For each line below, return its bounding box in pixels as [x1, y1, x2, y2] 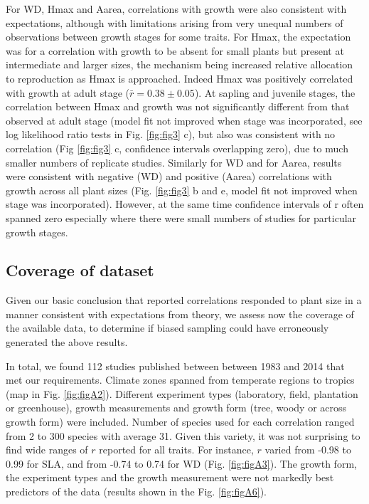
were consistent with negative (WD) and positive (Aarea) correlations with [6, 169, 332, 184]
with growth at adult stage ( [6, 85, 129, 100]
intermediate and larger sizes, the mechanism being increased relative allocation [6, 57, 353, 72]
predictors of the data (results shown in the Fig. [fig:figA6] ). [6, 484, 267, 499]
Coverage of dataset [6, 259, 154, 281]
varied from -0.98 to [264, 442, 351, 457]
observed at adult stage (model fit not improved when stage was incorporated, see [6, 112, 363, 127]
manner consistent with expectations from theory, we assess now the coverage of [6, 306, 354, 321]
